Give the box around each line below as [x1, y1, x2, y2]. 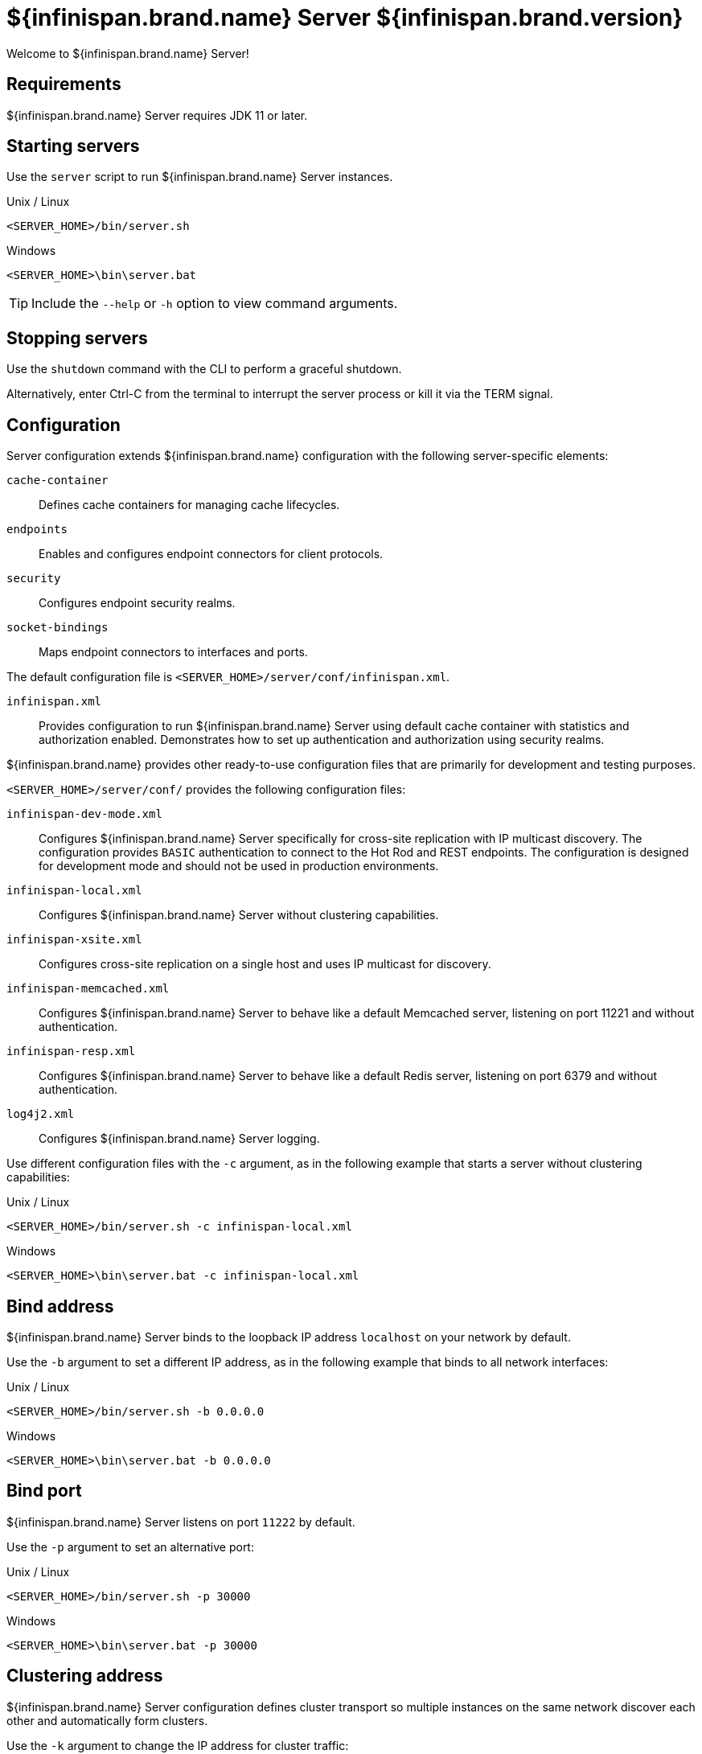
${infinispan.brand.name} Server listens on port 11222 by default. [6, 1514, 355, 1529]
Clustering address [6, 1666, 163, 1686]
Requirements [6, 74, 121, 95]
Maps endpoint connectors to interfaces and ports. [39, 645, 308, 659]
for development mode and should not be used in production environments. [39, 859, 439, 873]
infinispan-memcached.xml [6, 982, 170, 996]
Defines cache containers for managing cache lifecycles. [39, 498, 340, 512]
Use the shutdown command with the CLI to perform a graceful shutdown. [6, 362, 402, 376]
